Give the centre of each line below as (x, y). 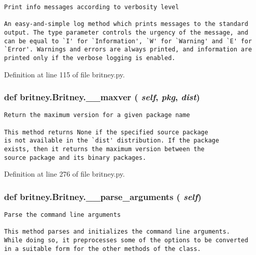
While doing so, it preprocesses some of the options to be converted (126, 240)
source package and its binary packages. (75, 158)
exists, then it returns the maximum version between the (104, 149)
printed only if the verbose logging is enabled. (90, 58)
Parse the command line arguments (63, 215)
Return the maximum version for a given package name (97, 115)
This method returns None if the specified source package (106, 132)
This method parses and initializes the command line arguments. (117, 232)
